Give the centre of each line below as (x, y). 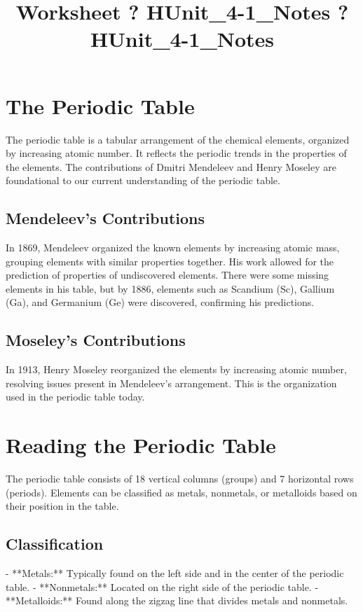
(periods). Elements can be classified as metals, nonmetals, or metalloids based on (181, 492)
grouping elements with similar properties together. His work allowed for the (170, 261)
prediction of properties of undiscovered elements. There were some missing (167, 275)
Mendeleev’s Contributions (105, 218)
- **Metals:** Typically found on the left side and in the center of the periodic (175, 573)
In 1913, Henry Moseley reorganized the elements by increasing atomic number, (176, 369)
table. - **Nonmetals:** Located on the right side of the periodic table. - (162, 586)
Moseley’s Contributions (96, 340)
